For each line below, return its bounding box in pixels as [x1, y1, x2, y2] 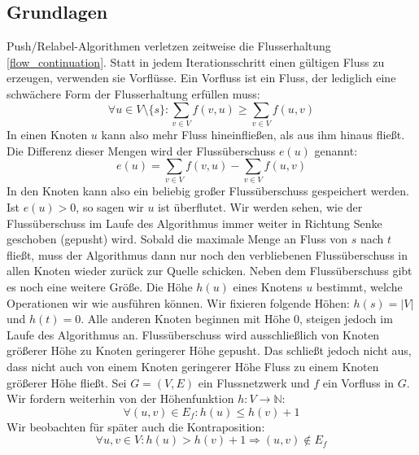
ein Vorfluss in [322, 374, 395, 391]
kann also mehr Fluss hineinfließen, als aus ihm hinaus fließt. [101, 125, 405, 142]
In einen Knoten [7, 125, 88, 142]
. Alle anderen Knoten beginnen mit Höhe [81, 310, 290, 327]
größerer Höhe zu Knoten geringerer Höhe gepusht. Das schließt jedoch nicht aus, [7, 342, 412, 359]
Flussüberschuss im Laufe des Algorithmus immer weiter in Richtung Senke [7, 214, 382, 231]
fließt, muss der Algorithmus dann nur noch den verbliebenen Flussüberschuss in [7, 246, 408, 263]
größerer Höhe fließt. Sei [7, 374, 127, 391]
